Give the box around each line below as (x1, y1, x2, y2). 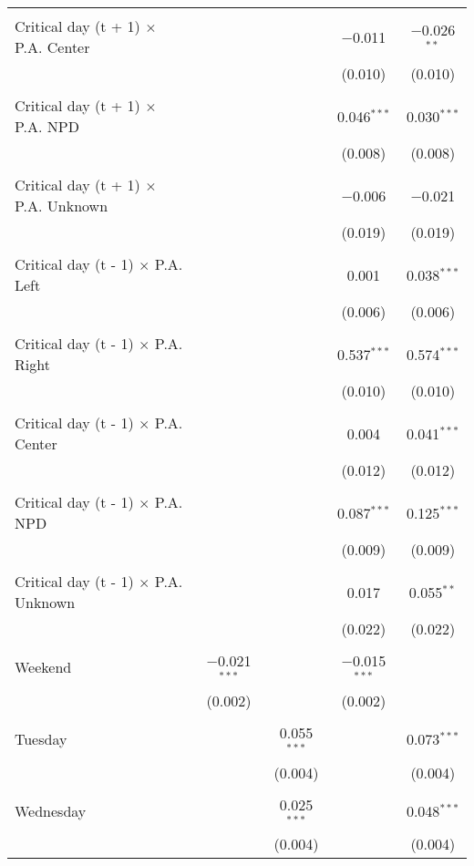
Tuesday (15, 728, 67, 750)
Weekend (15, 656, 72, 678)
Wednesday (15, 799, 87, 821)
